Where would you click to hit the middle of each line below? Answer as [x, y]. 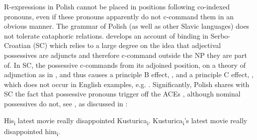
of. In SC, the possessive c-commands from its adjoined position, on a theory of [125, 65]
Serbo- [220, 35]
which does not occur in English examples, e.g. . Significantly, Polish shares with [127, 84]
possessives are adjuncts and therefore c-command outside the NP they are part [126, 55]
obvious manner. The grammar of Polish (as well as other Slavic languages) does [127, 26]
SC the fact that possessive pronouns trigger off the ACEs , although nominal [122, 94]
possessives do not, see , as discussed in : [66, 103]
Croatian [17, 45]
